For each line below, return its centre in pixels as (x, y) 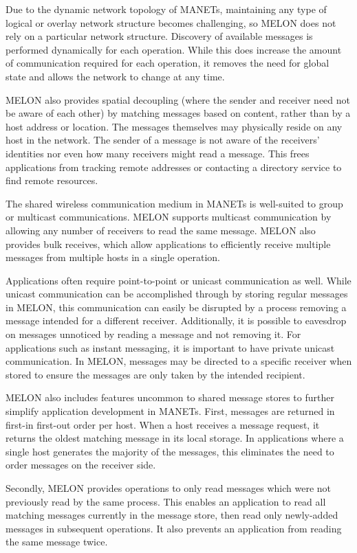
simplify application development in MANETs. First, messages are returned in (170, 411)
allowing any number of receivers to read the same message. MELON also (161, 230)
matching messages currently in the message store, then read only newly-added (172, 515)
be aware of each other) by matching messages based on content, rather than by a (178, 113)
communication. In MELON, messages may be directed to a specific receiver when (179, 361)
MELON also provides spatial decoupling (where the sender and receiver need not (178, 99)
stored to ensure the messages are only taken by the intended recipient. (155, 374)
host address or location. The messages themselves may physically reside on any (174, 126)
